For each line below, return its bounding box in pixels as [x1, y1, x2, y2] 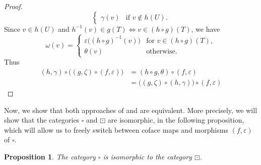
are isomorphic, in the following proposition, [107, 115, 244, 125]
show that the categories [4, 115, 80, 125]
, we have [191, 23, 220, 34]
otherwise [146, 47, 175, 55]
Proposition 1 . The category [4, 151, 96, 161]
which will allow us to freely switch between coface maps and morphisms [4, 124, 228, 135]
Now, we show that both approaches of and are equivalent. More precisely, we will [4, 104, 257, 115]
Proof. [4, 1, 23, 11]
